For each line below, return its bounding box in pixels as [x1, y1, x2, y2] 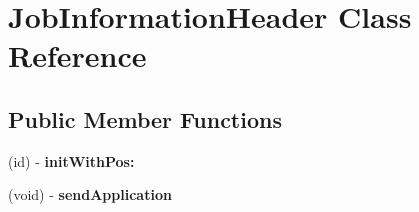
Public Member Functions [8, 103, 282, 134]
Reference [8, 35, 147, 76]
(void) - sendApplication [8, 184, 172, 205]
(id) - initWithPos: [8, 150, 135, 171]
